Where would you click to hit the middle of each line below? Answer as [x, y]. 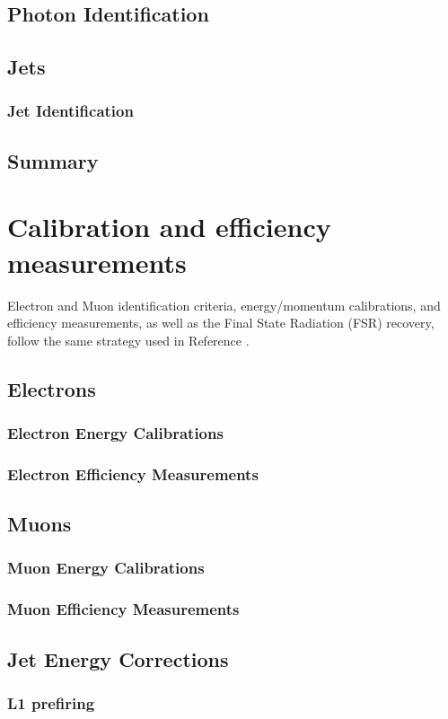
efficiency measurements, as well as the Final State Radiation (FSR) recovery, [221, 323]
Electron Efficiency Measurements [133, 473]
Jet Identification [70, 111]
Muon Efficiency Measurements [123, 609]
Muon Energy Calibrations [106, 568]
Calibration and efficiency [169, 227]
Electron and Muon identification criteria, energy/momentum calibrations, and [224, 305]
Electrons [52, 388]
